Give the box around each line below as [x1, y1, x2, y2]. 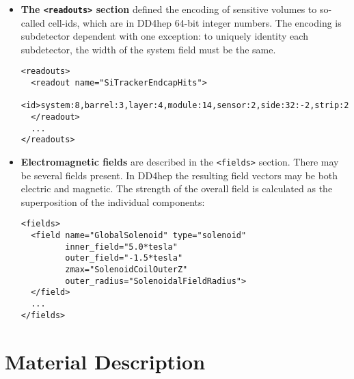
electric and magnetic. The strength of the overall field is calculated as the [21, 181, 333, 196]
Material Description [5, 347, 206, 375]
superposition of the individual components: [21, 194, 205, 209]
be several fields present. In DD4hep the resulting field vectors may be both [21, 168, 338, 182]
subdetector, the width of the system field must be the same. [21, 42, 276, 56]
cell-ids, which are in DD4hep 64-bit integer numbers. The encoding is [48, 15, 342, 29]
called [21, 15, 45, 29]
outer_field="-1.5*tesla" [65, 253, 183, 263]
